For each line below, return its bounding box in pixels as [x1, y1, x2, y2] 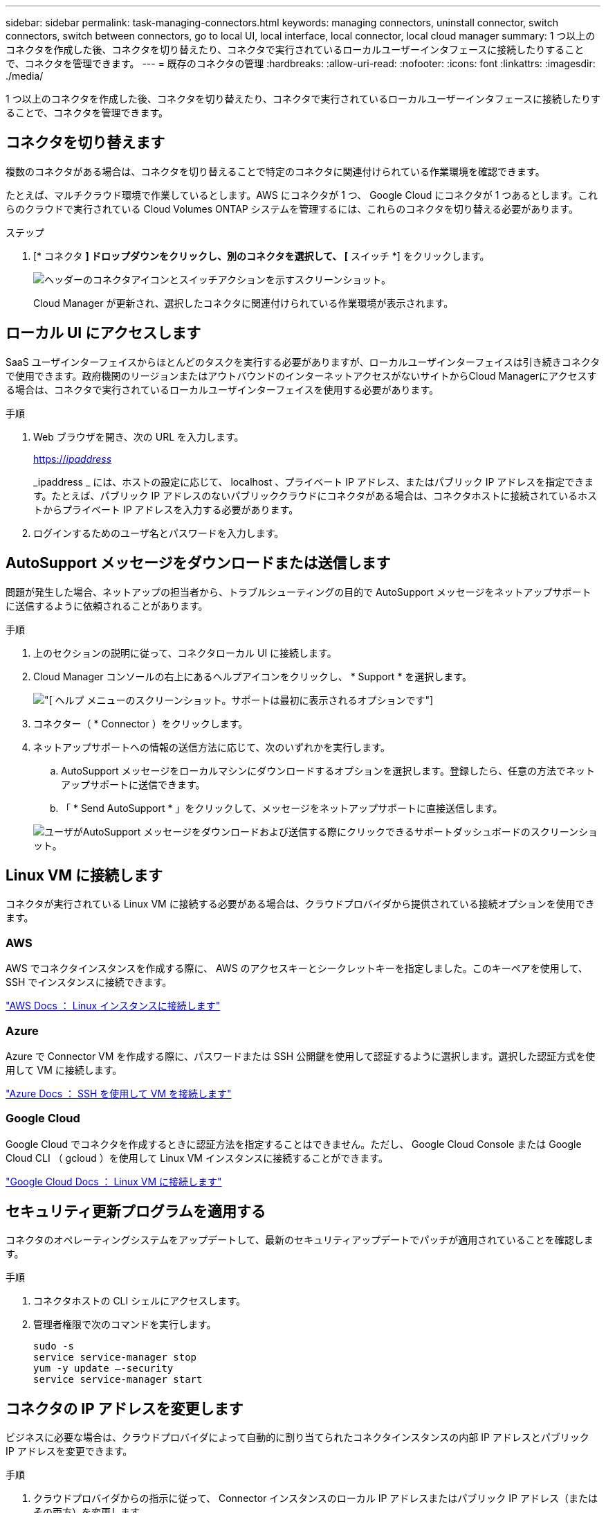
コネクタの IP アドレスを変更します [6, 1399, 244, 1417]
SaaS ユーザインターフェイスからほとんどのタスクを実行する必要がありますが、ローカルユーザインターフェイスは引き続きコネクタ [6, 355, 600, 368]
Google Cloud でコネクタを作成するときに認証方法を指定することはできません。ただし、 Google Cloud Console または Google [6, 1138, 582, 1150]
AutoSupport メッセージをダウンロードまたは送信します [6, 554, 391, 572]
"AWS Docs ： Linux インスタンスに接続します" [6, 1000, 221, 1012]
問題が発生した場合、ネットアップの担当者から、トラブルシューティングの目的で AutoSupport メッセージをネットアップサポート [6, 585, 591, 598]
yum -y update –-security [33, 1363, 174, 1374]
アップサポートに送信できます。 [61, 778, 205, 790]
